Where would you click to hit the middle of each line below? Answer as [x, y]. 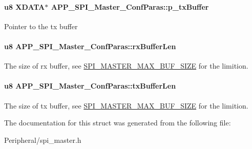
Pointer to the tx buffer [41, 26]
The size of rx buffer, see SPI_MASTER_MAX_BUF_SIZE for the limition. [126, 66]
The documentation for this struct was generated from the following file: [118, 123]
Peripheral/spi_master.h [43, 140]
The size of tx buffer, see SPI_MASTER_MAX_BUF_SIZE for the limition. [126, 105]
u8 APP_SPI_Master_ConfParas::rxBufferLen [90, 46]
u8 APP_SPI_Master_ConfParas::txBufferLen [90, 86]
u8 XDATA [25, 6]
